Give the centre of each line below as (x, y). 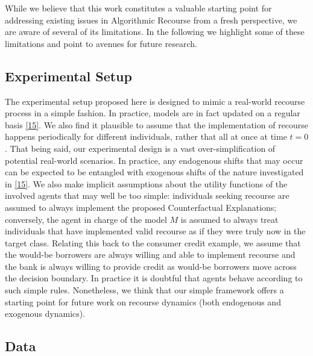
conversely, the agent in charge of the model (86, 219)
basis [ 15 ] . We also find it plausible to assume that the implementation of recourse (157, 124)
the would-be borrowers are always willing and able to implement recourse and (150, 255)
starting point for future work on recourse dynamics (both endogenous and (143, 301)
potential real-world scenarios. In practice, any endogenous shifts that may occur (154, 160)
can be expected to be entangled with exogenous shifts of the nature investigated (154, 172)
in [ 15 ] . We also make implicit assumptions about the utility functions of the (146, 183)
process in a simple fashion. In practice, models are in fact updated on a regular (153, 113)
